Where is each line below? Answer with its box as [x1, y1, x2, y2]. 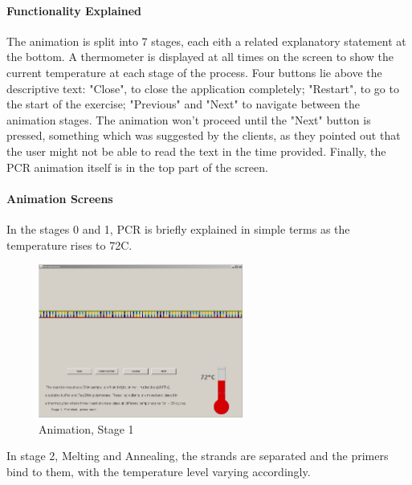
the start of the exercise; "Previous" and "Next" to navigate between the [6, 96, 360, 112]
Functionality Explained [6, 2, 142, 18]
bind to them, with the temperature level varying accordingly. [6, 463, 311, 479]
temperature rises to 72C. [6, 236, 133, 253]
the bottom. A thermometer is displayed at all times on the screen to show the [6, 48, 394, 65]
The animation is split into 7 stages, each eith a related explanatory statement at [6, 32, 406, 49]
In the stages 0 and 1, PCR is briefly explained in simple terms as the [6, 220, 350, 237]
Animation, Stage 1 [39, 420, 134, 437]
